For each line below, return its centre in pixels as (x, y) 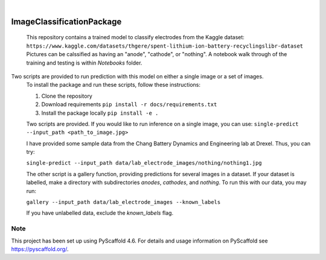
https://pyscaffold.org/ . (40, 249)
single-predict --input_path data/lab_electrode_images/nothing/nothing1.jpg (144, 163)
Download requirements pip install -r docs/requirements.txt (129, 104)
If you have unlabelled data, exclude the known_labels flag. (100, 213)
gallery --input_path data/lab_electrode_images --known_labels (123, 202)
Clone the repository (67, 96)
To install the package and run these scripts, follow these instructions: (113, 85)
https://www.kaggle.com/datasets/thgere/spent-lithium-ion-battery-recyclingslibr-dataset (165, 46)
